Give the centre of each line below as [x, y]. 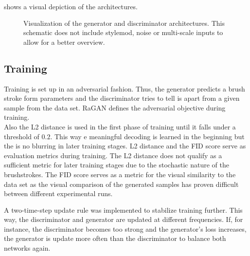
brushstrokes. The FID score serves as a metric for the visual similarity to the [120, 174]
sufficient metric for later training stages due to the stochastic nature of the [116, 165]
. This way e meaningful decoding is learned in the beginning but [147, 136]
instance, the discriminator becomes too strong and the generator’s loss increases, [125, 229]
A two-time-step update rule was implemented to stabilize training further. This [123, 210]
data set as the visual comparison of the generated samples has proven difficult [121, 184]
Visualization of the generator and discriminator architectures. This [124, 23]
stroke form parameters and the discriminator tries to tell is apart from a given [122, 98]
